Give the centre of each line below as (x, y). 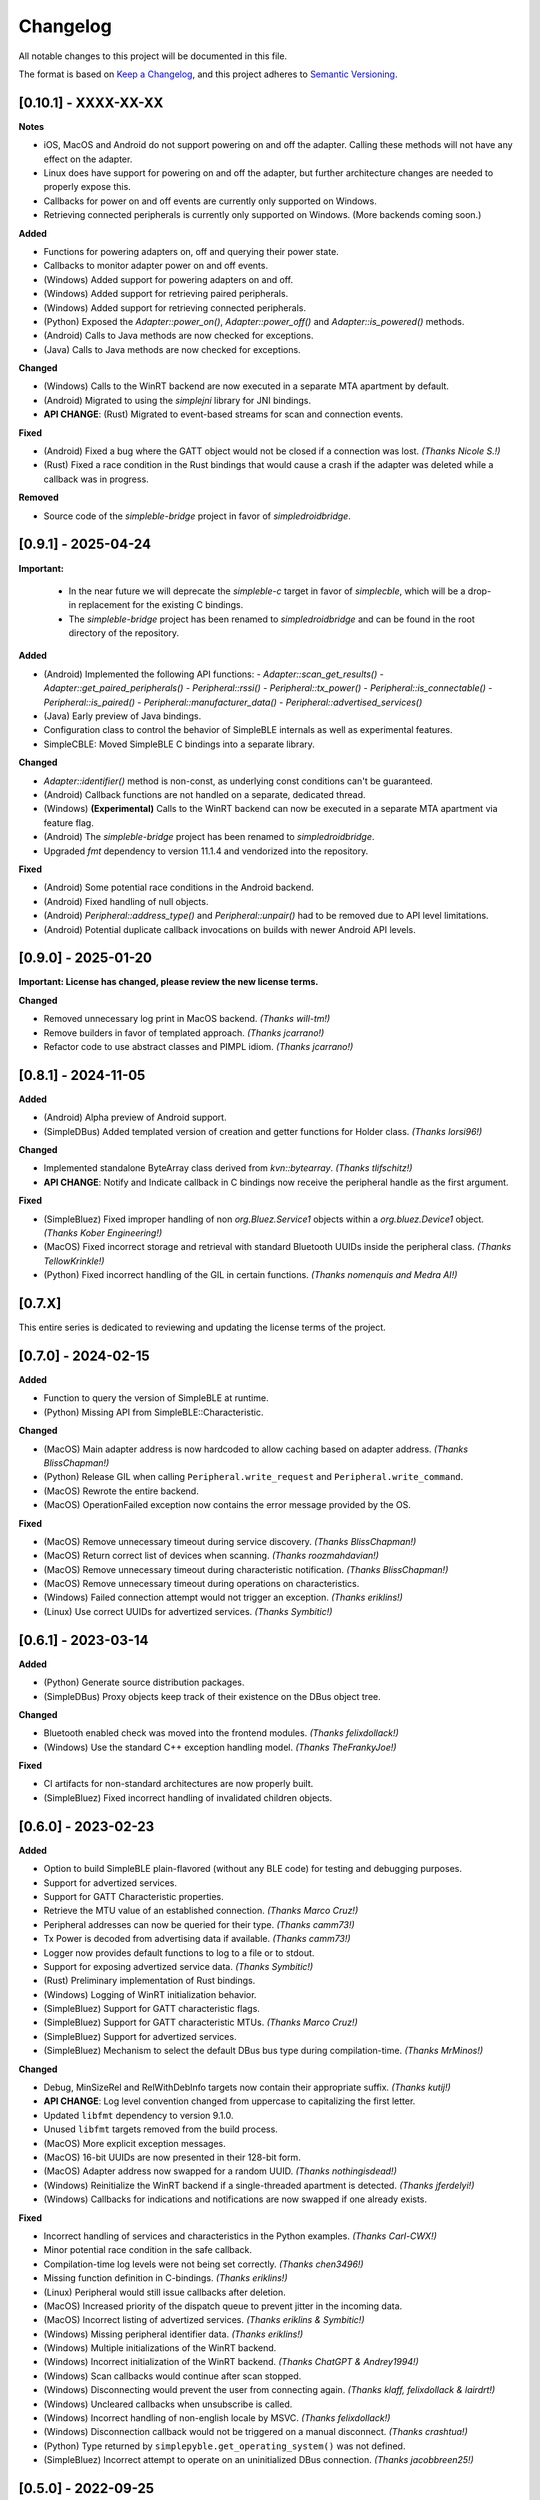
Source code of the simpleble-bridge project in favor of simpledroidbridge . (197, 516)
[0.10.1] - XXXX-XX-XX (91, 102)
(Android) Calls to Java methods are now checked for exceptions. (178, 336)
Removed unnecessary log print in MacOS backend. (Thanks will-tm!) (187, 1019)
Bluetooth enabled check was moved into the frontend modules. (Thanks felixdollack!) (221, 1733)
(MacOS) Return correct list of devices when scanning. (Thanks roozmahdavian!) (211, 1556)
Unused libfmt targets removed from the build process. (161, 2129)
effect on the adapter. (88, 159)
